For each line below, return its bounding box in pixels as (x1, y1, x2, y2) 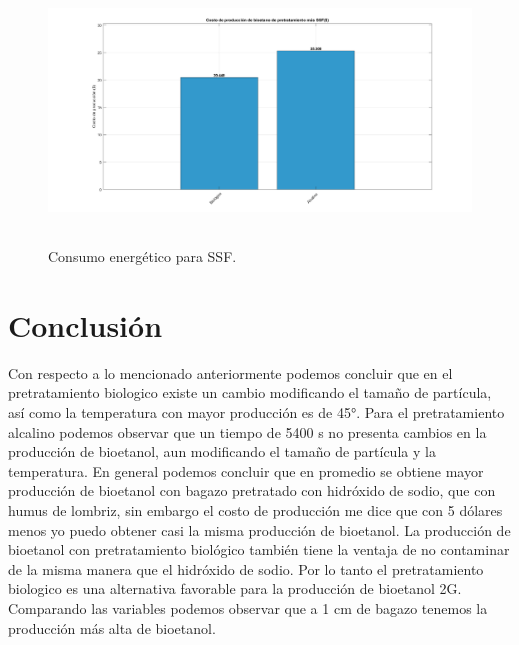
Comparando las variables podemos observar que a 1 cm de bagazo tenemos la (8, 598, 488, 618)
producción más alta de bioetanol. (8, 617, 216, 638)
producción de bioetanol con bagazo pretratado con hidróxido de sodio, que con (8, 480, 496, 501)
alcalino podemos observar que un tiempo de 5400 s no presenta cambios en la (8, 421, 487, 442)
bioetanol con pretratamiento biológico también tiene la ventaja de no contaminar (8, 539, 510, 560)
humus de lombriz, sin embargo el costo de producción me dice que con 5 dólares (8, 500, 503, 521)
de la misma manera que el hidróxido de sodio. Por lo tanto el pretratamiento (8, 558, 484, 579)
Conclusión (8, 304, 163, 345)
